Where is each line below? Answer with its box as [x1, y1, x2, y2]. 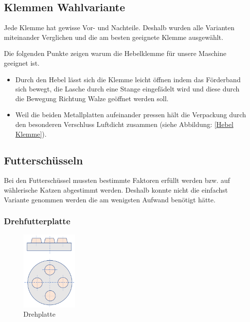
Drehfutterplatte [4, 215, 71, 227]
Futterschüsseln [4, 152, 83, 167]
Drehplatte [23, 309, 55, 319]
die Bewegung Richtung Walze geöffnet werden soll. [15, 93, 169, 103]
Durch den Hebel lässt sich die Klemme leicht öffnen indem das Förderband [15, 74, 241, 84]
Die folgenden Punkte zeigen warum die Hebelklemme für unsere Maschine [4, 48, 227, 58]
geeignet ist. [4, 57, 40, 68]
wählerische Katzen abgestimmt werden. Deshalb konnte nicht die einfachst [4, 184, 228, 195]
